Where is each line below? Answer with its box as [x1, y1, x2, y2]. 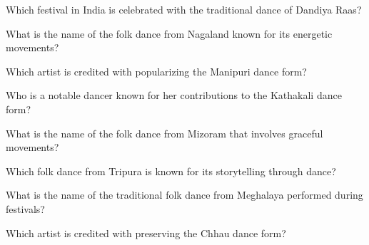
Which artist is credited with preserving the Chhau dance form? [6, 225, 286, 240]
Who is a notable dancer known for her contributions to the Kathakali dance [6, 88, 342, 103]
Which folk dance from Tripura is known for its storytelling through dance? [6, 163, 336, 178]
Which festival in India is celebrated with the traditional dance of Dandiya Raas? [6, 2, 362, 16]
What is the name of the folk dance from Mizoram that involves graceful [6, 125, 323, 140]
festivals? [6, 201, 45, 216]
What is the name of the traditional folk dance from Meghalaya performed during [6, 187, 363, 202]
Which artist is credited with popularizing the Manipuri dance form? [6, 63, 307, 78]
